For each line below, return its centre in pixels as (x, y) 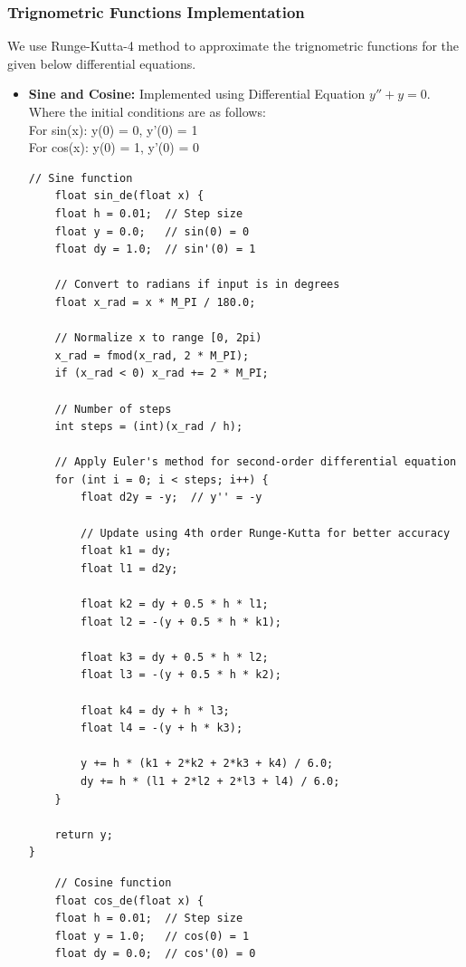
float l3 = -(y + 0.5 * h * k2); (181, 675)
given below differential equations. (102, 63)
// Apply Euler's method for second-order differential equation (256, 462)
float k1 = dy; (126, 551)
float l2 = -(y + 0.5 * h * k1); (181, 622)
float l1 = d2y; (129, 568)
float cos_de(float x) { (129, 900)
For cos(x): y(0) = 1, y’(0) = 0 (114, 147)
